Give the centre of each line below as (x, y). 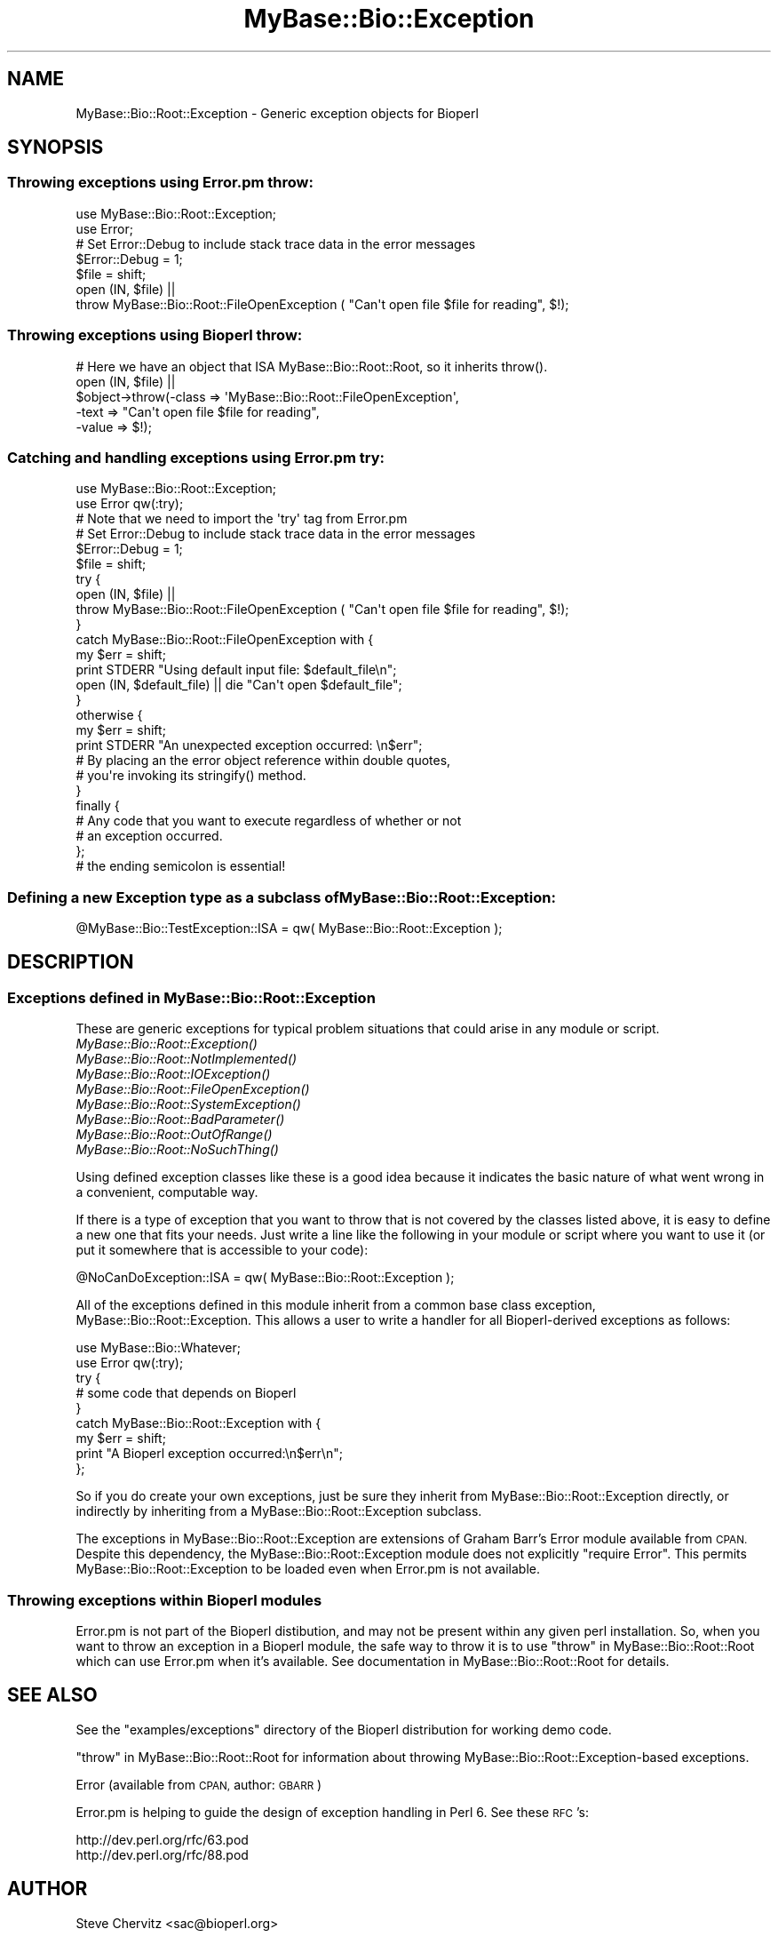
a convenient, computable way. (167, 1192)
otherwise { (109, 715)
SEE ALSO (52, 1695)
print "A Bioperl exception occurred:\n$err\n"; (209, 1454)
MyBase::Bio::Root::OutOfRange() (174, 1135)
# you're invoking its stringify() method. (191, 776)
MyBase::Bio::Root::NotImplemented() (187, 1059)
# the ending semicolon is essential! (181, 866)
